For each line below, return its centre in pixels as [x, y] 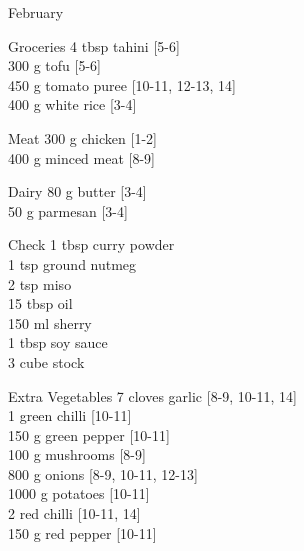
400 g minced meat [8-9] [81, 157]
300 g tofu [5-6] [54, 65]
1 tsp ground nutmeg [72, 263]
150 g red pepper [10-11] [82, 532]
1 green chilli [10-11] [70, 415]
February [36, 12]
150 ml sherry [50, 322]
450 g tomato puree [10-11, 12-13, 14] [122, 84]
